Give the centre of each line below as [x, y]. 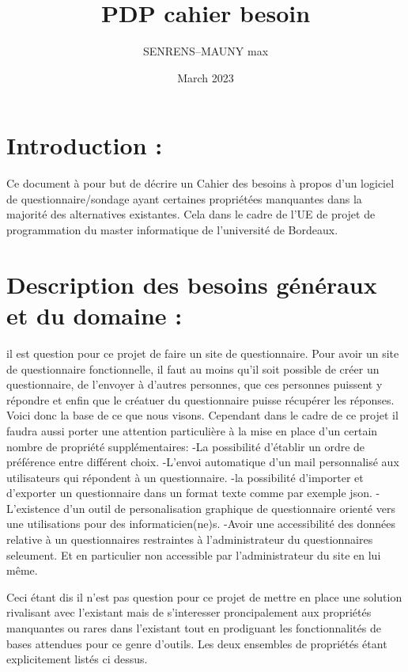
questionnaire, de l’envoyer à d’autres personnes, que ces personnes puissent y [195, 384]
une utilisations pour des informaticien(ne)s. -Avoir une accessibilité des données [201, 524]
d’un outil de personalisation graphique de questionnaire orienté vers [229, 508]
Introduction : [85, 145]
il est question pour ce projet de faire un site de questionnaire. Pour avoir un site [203, 353]
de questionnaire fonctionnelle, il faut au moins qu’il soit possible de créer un [193, 368]
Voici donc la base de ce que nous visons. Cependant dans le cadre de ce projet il [202, 415]
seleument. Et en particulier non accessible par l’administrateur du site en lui [194, 554]
